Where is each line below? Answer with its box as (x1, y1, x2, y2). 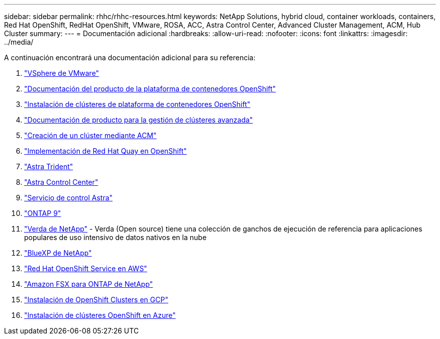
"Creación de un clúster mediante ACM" (24, 131, 157, 140)
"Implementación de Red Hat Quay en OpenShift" (24, 147, 187, 155)
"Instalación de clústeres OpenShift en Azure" (24, 311, 176, 319)
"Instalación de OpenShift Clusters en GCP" (24, 295, 168, 304)
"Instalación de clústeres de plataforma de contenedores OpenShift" (24, 100, 251, 108)
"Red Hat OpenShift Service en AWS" (24, 264, 147, 273)
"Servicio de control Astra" (24, 193, 113, 202)
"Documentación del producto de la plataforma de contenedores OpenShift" (24, 84, 276, 93)
